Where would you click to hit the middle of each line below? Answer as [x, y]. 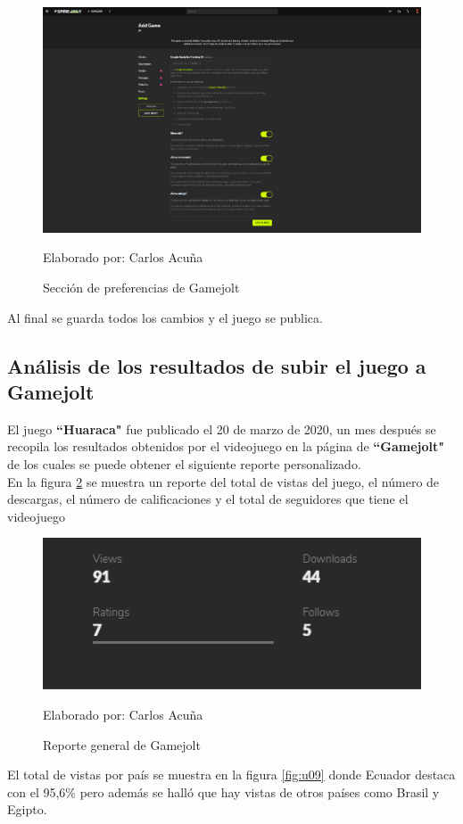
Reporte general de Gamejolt [122, 744]
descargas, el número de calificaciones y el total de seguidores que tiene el [208, 499]
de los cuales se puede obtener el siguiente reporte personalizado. [184, 463]
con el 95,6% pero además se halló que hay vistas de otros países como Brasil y [223, 791]
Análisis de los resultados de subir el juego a [217, 365]
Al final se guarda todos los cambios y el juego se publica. [165, 317]
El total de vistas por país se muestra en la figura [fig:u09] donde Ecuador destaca [231, 775]
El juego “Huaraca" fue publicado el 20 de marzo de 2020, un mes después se [222, 428]
